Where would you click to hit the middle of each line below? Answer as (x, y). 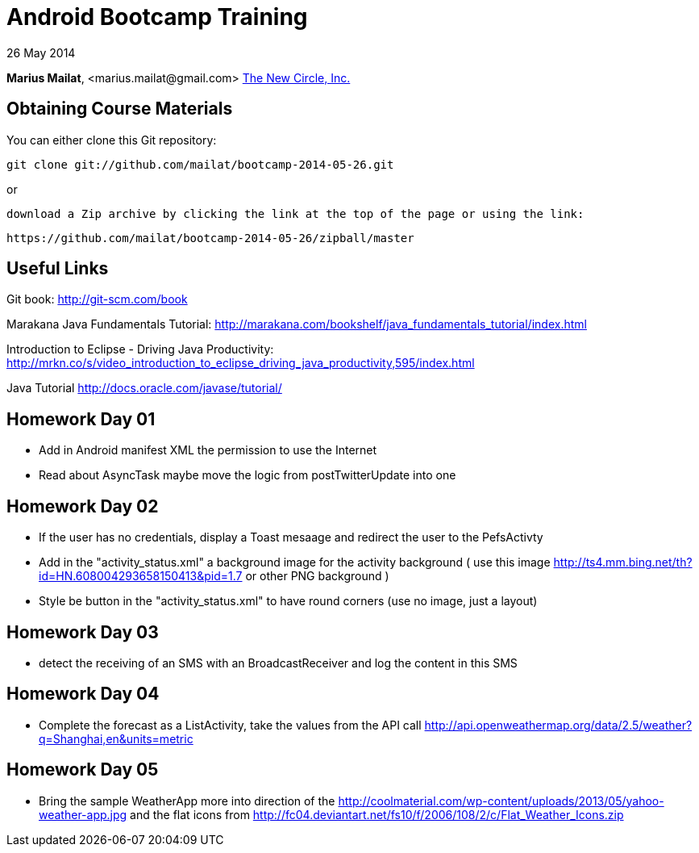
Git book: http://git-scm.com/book (97, 299)
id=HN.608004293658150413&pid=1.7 (141, 576)
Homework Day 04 (83, 694)
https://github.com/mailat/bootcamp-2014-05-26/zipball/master (210, 238)
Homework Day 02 (83, 506)
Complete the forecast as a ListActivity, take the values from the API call (230, 725)
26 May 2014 (41, 52)
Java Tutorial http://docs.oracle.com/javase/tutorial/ (144, 388)
